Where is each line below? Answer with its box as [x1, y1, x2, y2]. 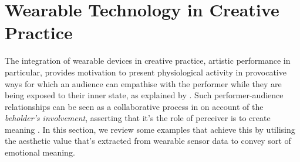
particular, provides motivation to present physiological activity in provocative [5, 66, 286, 78]
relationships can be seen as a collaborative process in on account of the [5, 100, 264, 112]
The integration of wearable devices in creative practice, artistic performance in [5, 54, 291, 67]
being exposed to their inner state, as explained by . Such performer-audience [5, 89, 284, 101]
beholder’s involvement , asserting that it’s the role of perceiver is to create [5, 112, 271, 124]
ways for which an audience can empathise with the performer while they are [5, 77, 282, 89]
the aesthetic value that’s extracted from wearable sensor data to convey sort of [5, 135, 291, 147]
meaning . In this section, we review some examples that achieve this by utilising [5, 123, 295, 135]
